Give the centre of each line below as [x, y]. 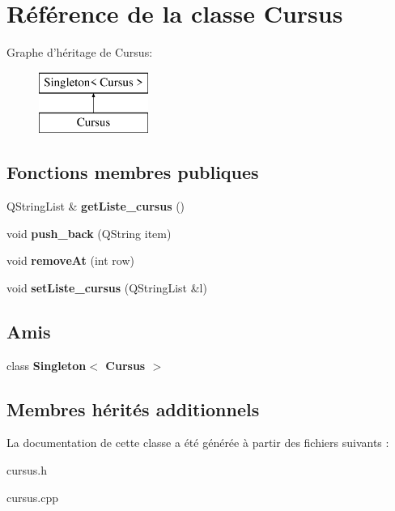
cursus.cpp [32, 497]
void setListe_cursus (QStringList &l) [107, 287]
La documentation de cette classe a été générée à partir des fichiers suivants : [198, 443]
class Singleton [47, 365]
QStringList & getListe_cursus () [96, 206]
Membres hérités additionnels [133, 409]
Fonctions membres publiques [133, 172]
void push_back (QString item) [89, 233]
